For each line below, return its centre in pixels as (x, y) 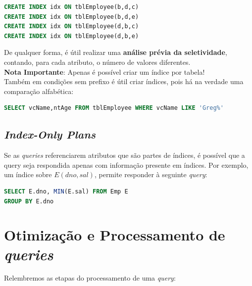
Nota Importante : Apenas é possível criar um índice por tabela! (104, 71)
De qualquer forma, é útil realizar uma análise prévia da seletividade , (116, 52)
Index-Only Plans (50, 134)
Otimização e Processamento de (115, 235)
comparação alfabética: (39, 91)
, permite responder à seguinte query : (151, 174)
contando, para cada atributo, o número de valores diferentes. (97, 62)
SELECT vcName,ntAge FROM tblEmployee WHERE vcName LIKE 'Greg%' (114, 108)
